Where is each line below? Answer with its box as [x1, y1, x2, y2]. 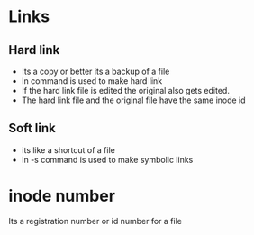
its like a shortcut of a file [21, 144, 116, 155]
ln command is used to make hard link [21, 76, 163, 86]
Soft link [8, 121, 56, 136]
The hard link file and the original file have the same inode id [21, 95, 246, 105]
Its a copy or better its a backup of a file [21, 66, 170, 77]
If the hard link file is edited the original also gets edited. [21, 86, 231, 95]
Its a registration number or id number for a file [8, 215, 182, 226]
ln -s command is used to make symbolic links [21, 154, 194, 165]
